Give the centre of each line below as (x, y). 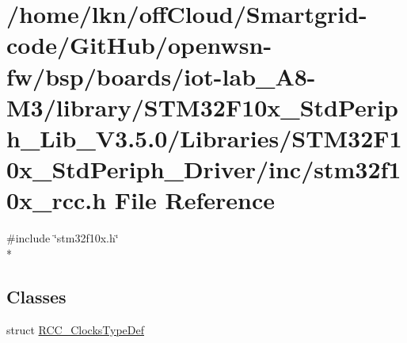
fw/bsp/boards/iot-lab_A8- (161, 76)
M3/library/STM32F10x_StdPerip (202, 107)
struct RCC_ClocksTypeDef (76, 329)
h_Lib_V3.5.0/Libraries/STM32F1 (204, 137)
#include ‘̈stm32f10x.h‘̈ (63, 238)
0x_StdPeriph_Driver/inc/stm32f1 (204, 169)
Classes (36, 296)
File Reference (194, 200)
